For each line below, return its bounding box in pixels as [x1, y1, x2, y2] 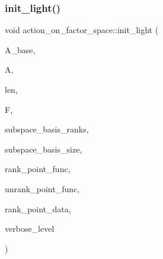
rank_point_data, [5, 202, 71, 215]
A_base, [5, 43, 36, 56]
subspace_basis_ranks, [5, 123, 89, 135]
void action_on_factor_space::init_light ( [5, 24, 159, 36]
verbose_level [5, 222, 55, 235]
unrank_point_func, [5, 182, 80, 195]
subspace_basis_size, [5, 143, 82, 155]
